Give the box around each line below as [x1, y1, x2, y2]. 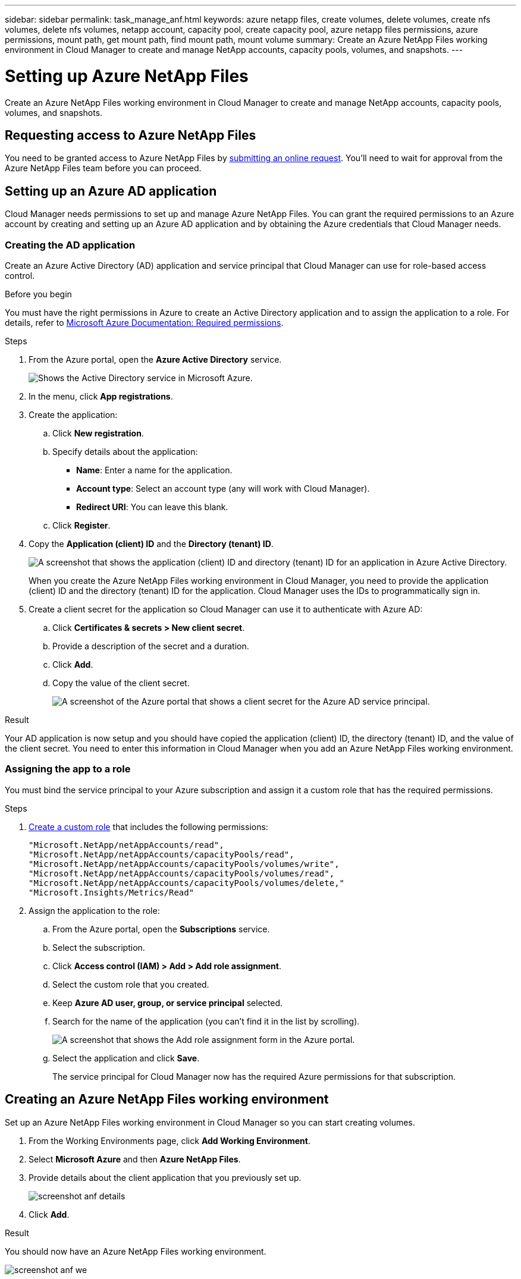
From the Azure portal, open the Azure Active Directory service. [29, 354, 282, 364]
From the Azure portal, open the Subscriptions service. [52, 923, 270, 934]
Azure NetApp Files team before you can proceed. [5, 163, 202, 174]
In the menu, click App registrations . [29, 391, 173, 401]
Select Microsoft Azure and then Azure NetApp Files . [29, 1154, 241, 1164]
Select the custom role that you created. [52, 979, 209, 989]
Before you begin [5, 288, 72, 299]
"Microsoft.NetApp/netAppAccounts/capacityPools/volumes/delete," [29, 878, 345, 888]
